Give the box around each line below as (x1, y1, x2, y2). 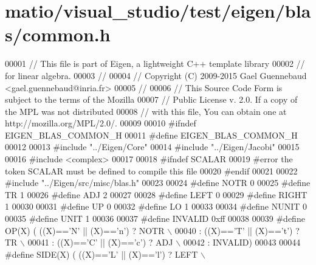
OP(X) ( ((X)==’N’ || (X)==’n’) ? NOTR (5, 224, 165, 236)
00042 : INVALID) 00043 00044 (183, 236, 301, 249)
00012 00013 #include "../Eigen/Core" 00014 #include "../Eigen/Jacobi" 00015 (5, 140, 300, 153)
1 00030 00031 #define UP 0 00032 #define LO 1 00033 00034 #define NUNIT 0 (5, 200, 307, 213)
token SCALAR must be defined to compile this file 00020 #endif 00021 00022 (5, 164, 298, 177)
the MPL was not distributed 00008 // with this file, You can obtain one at (5, 105, 287, 117)
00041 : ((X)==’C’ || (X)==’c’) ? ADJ (27, 236, 173, 249)
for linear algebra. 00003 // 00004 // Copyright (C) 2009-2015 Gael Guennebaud (5, 69, 307, 81)
